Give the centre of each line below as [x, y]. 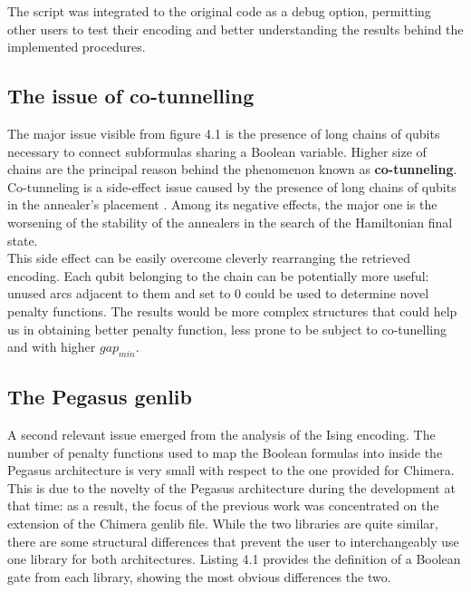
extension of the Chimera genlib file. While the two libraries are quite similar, [223, 524]
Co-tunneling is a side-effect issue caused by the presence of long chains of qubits [232, 186]
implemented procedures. [77, 47]
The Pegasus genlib [100, 397]
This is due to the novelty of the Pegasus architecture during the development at [231, 487]
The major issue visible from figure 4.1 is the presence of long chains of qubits [224, 133]
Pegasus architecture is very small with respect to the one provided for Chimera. [231, 470]
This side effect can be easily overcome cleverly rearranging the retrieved [209, 258]
